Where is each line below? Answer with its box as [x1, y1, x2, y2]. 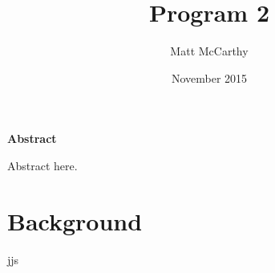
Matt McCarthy [170, 43, 249, 59]
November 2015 [171, 69, 248, 86]
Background [7, 204, 143, 237]
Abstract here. [7, 157, 78, 173]
